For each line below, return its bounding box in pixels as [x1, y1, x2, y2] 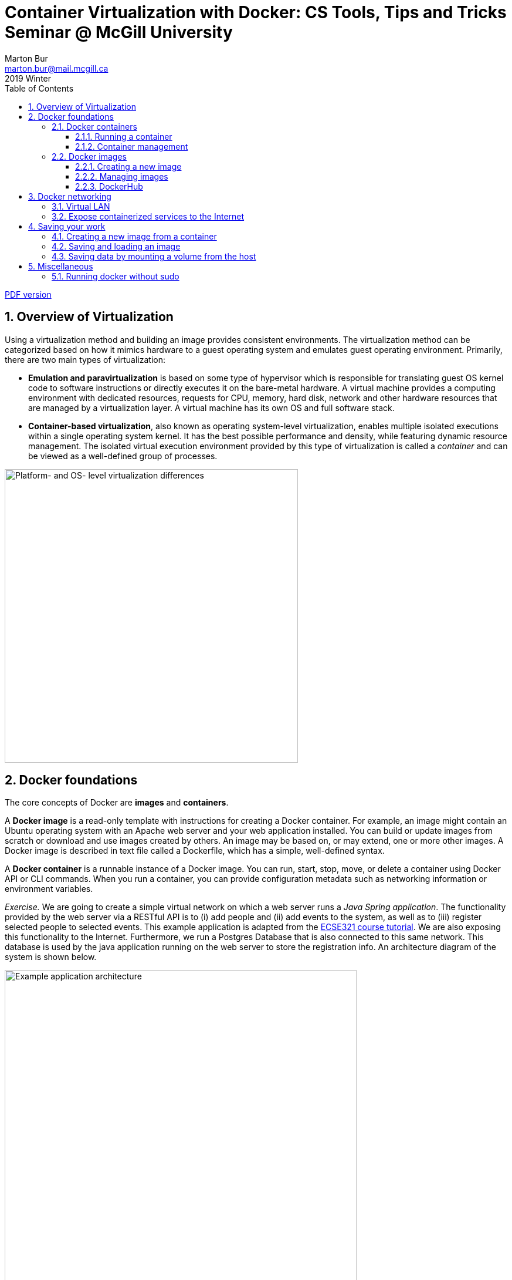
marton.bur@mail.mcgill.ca [5, 63, 108, 73]
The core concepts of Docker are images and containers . [5, 797, 229, 808]
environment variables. [5, 884, 93, 894]
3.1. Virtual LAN [52, 201, 110, 211]
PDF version [5, 289, 52, 299]
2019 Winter [5, 73, 52, 83]
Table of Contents [5, 83, 74, 93]
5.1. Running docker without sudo [52, 271, 179, 281]
